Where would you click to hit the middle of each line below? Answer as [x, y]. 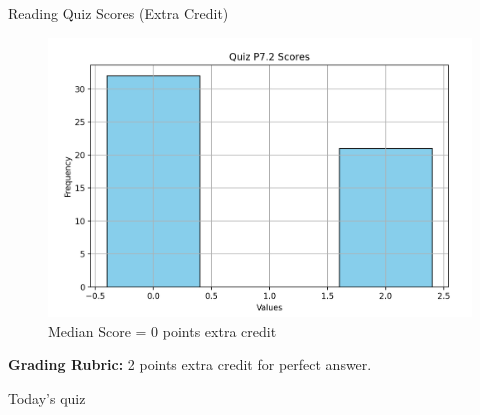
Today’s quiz [47, 397]
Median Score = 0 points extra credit [162, 330]
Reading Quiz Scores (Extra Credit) [118, 13]
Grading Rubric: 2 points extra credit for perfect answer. [190, 364]
